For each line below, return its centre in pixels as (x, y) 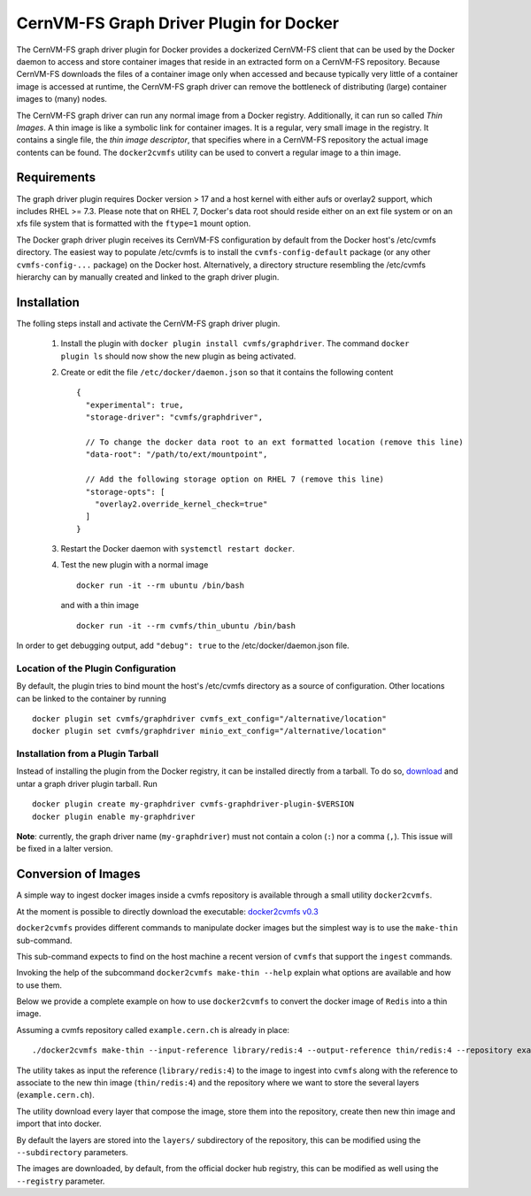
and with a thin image (100, 606)
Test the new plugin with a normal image (135, 565)
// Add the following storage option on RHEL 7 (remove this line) (235, 479)
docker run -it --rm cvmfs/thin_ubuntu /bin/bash (186, 625)
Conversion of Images (78, 874)
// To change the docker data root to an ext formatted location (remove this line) (274, 442)
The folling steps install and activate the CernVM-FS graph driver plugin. (148, 323)
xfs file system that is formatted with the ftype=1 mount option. (134, 224)
